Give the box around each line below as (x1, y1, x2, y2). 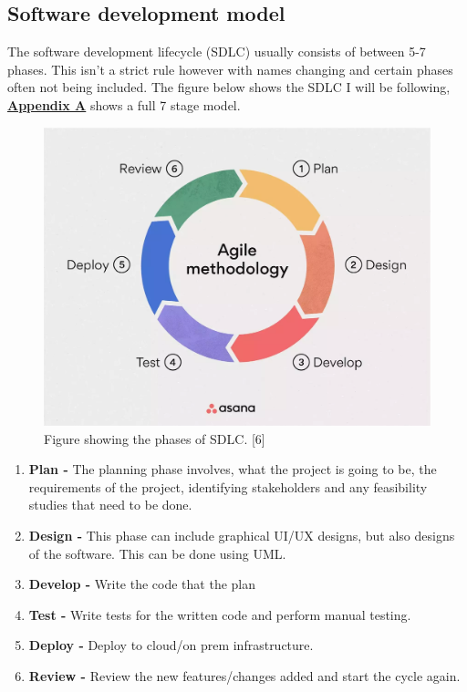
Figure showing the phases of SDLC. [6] (44, 429, 265, 448)
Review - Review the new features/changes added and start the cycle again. (28, 666, 461, 686)
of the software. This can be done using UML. (28, 543, 286, 563)
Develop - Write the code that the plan (28, 574, 256, 594)
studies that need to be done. (28, 495, 192, 514)
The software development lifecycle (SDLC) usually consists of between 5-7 (7, 42, 426, 61)
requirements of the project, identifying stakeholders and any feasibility (28, 477, 428, 496)
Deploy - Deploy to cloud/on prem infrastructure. (28, 635, 314, 655)
